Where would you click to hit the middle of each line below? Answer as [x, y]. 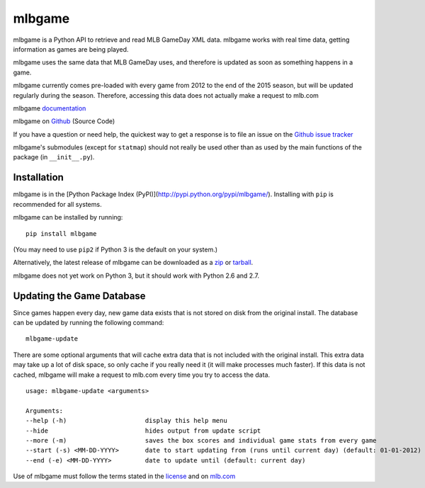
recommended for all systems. [57, 204]
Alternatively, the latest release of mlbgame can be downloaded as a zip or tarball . [133, 263]
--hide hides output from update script [143, 431]
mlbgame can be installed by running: [68, 217]
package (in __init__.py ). [54, 157]
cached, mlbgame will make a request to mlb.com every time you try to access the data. [142, 375]
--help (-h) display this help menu [127, 421]
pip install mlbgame [61, 233]
